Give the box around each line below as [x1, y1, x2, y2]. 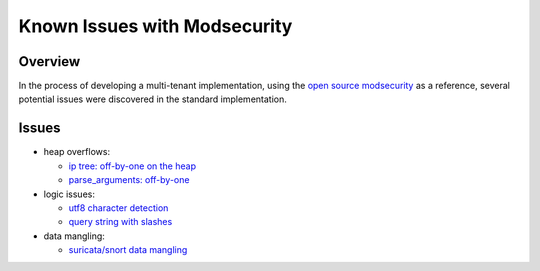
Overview [18, 53, 81, 70]
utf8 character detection [68, 201, 169, 214]
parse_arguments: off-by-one [68, 174, 190, 186]
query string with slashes [68, 216, 173, 228]
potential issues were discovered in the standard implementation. [18, 93, 287, 105]
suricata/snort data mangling [68, 244, 188, 256]
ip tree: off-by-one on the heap [68, 160, 197, 172]
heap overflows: [43, 146, 110, 158]
